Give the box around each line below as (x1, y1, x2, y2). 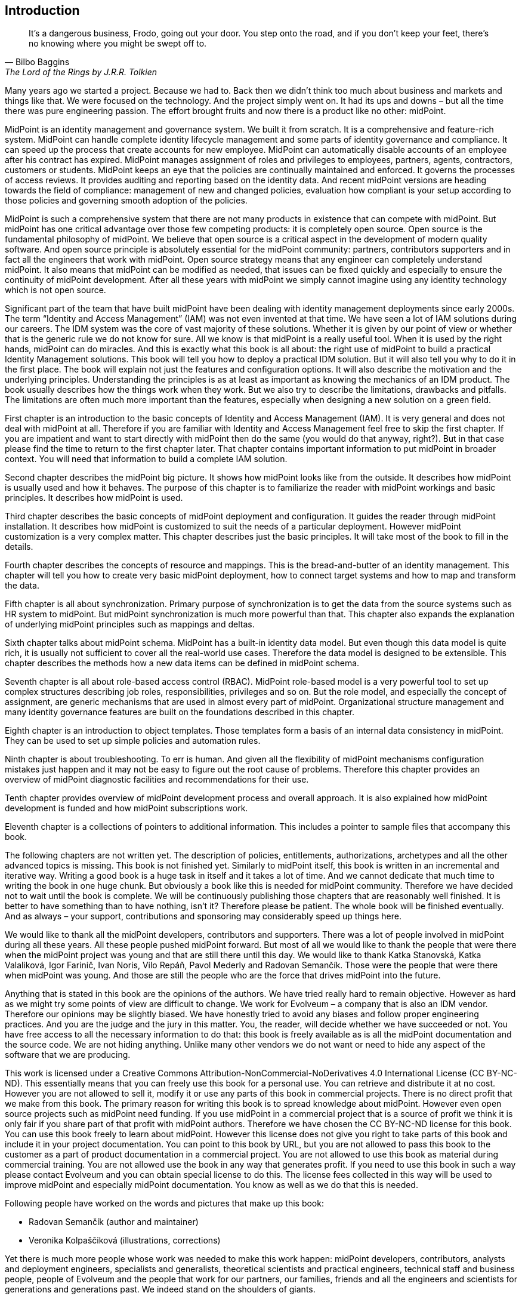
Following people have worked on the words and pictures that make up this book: (5, 1198, 324, 1209)
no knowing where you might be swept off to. (29, 38, 207, 49)
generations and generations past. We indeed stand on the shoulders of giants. (5, 1284, 316, 1295)
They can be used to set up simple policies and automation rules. (5, 735, 261, 746)
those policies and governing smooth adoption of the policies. (5, 195, 248, 206)
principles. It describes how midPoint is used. (5, 492, 183, 503)
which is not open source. (5, 285, 106, 295)
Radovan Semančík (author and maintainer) (29, 1217, 199, 1227)
